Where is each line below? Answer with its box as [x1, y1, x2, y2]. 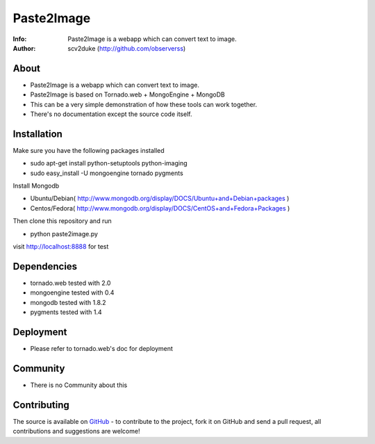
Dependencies [12, 261, 78, 272]
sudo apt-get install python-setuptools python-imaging [30, 159, 187, 167]
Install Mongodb [12, 181, 60, 190]
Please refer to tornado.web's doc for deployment [30, 345, 174, 353]
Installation [12, 128, 62, 140]
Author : [12, 44, 36, 52]
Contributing [12, 399, 69, 411]
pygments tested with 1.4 [30, 308, 102, 316]
